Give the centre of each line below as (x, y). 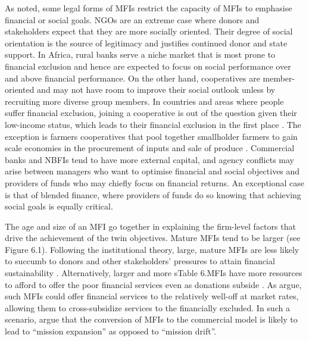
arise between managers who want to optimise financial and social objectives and (152, 171)
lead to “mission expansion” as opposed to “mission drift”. (111, 331)
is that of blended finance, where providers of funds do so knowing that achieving (153, 194)
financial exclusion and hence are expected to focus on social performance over (148, 66)
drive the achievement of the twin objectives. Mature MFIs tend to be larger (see (153, 238)
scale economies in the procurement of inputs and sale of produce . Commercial (150, 148)
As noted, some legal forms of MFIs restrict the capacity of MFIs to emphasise (149, 8)
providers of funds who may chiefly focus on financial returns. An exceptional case (155, 182)
